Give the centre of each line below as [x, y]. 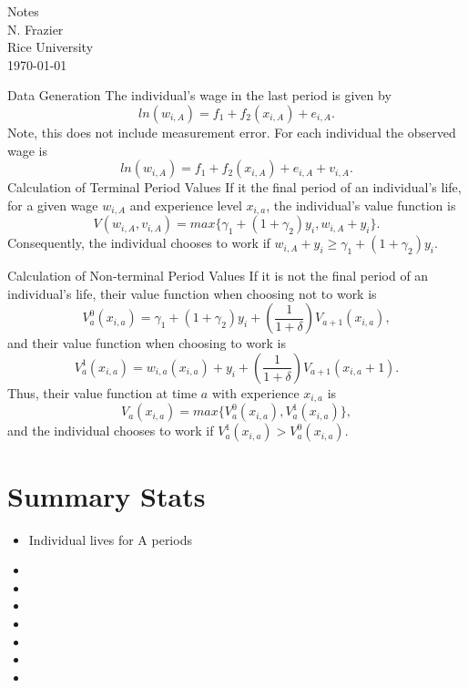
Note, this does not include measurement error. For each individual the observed [232, 132]
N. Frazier [36, 29]
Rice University [51, 47]
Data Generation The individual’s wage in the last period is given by [199, 95]
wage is [28, 150]
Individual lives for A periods [110, 539]
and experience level [186, 205]
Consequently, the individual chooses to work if [139, 243]
